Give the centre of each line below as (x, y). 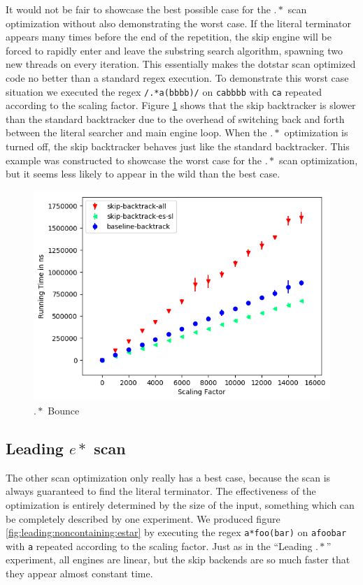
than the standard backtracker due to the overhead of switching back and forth (175, 118)
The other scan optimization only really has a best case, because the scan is (168, 477)
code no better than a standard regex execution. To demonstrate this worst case (177, 77)
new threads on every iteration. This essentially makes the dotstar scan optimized (181, 64)
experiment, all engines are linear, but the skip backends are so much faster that (178, 559)
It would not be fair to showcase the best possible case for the (138, 9)
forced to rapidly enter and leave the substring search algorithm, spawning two (174, 50)
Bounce (64, 410)
